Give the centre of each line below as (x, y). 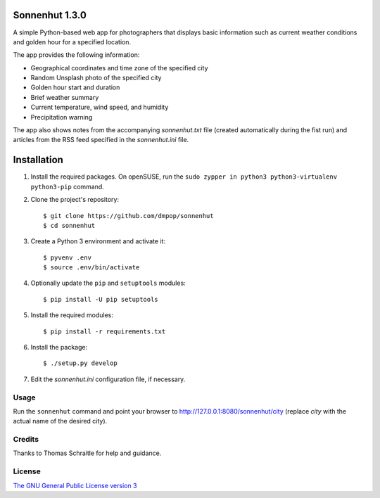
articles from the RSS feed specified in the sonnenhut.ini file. (101, 140)
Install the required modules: (72, 315)
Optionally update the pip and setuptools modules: (108, 283)
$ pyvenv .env (67, 257)
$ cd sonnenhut (69, 225)
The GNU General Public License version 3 (75, 485)
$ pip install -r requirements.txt (104, 331)
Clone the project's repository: (75, 200)
